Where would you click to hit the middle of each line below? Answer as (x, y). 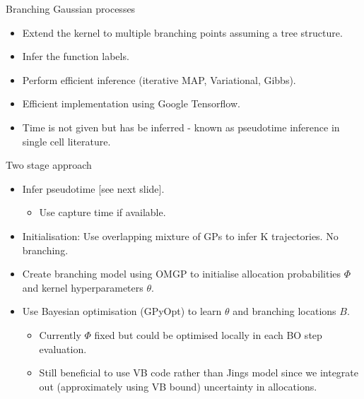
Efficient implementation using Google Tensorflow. (131, 103)
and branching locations (284, 311)
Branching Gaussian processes (71, 8)
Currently (60, 334)
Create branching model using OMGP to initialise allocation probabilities (182, 274)
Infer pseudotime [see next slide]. (93, 188)
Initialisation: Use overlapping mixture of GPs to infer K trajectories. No (180, 236)
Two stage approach (49, 165)
